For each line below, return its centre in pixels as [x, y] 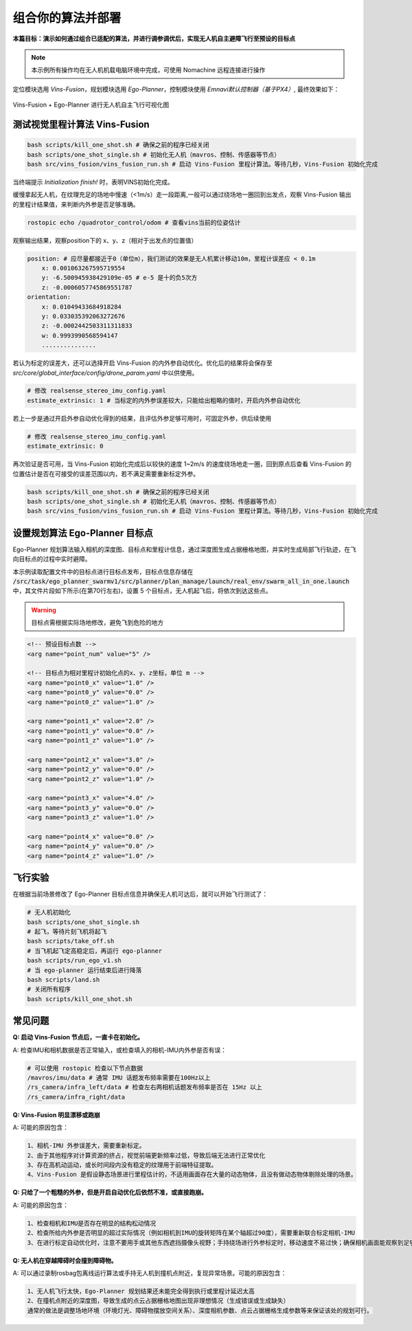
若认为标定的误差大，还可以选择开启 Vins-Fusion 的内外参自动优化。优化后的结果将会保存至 [142, 363]
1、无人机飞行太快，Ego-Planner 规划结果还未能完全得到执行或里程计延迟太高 [141, 1291]
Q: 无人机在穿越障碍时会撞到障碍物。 [65, 1260]
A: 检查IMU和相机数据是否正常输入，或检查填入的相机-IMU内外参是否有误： [119, 1050]
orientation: [49, 297]
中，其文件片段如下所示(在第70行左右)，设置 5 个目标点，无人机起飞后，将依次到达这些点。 [142, 591]
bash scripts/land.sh [64, 980]
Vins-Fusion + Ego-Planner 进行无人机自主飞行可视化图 [91, 105]
